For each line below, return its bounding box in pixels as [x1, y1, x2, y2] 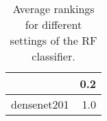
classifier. [32, 48, 75, 64]
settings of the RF [10, 32, 97, 48]
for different [25, 16, 82, 32]
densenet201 [11, 96, 69, 112]
